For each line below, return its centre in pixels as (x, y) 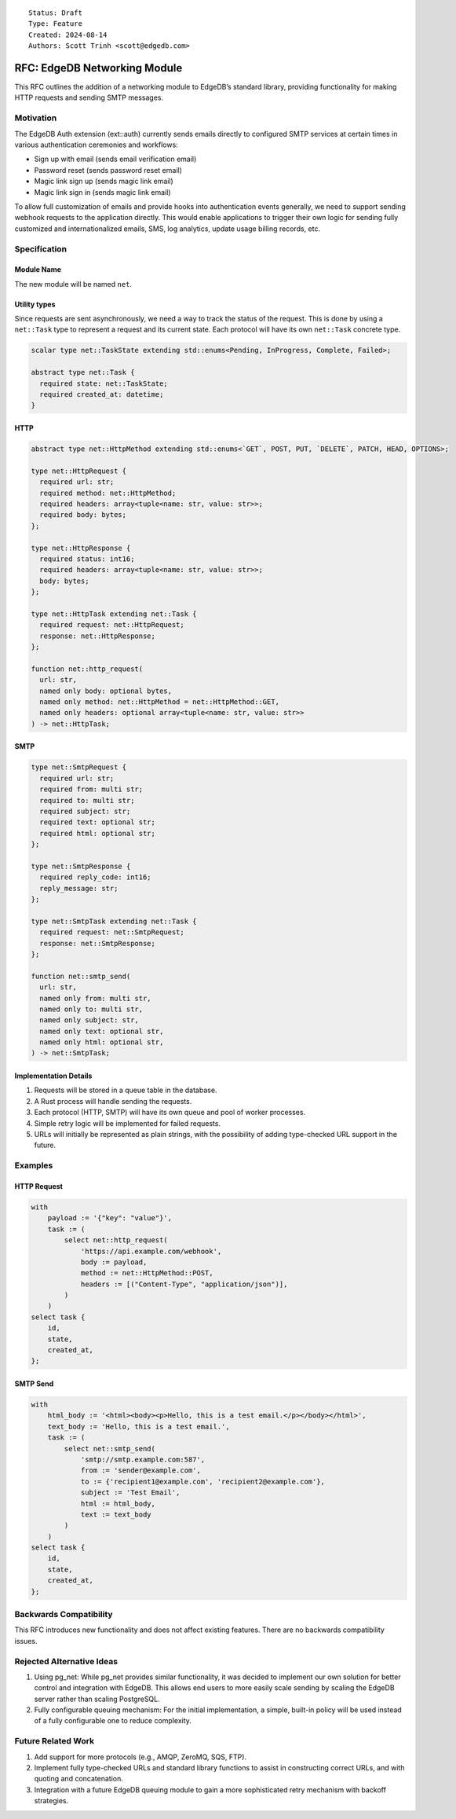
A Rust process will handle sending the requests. (113, 1101)
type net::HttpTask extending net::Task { (114, 614)
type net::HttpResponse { (81, 548)
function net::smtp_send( (81, 976)
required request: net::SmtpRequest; (112, 932)
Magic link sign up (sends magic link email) (104, 182)
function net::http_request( (87, 669)
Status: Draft (55, 13)
